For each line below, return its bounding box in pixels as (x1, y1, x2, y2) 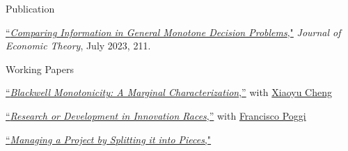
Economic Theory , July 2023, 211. (6, 38, 151, 53)
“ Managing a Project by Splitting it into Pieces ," (6, 132, 212, 146)
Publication (6, 1, 55, 15)
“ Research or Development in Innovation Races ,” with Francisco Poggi (6, 108, 306, 122)
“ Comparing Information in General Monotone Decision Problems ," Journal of (6, 24, 341, 39)
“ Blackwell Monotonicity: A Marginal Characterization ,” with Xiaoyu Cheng (6, 85, 333, 100)
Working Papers (6, 61, 74, 76)
